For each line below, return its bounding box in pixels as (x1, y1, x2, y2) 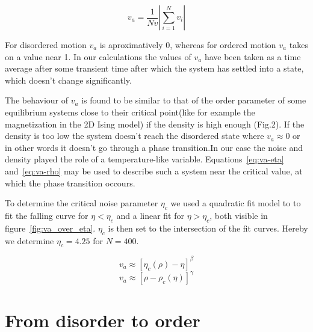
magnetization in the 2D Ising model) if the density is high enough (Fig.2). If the (5, 117, 305, 130)
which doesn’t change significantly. (5, 73, 132, 86)
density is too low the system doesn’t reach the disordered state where (5, 129, 264, 142)
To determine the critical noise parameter (5, 197, 158, 209)
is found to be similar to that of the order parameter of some (81, 94, 306, 106)
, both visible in (209, 209, 268, 221)
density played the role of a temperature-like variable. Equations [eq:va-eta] (5, 153, 284, 165)
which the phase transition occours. (5, 176, 135, 189)
